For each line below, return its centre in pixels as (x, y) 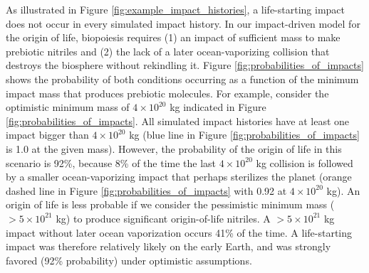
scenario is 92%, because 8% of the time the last (111, 162)
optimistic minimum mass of (68, 107)
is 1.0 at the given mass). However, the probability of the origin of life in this (174, 148)
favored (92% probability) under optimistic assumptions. (129, 260)
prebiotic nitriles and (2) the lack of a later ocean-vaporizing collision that (168, 51)
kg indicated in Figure (218, 107)
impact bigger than (47, 135)
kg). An (343, 190)
